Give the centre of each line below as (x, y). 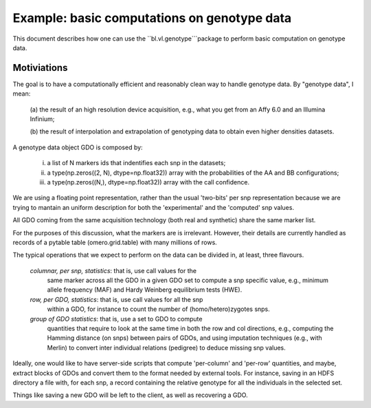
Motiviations (40, 68)
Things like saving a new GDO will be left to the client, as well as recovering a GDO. (130, 395)
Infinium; (42, 119)
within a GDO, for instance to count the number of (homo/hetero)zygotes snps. (159, 309)
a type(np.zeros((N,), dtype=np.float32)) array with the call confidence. (148, 182)
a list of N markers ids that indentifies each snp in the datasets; (136, 163)
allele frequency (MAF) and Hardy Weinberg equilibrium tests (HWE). (145, 290)
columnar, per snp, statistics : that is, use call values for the (113, 270)
